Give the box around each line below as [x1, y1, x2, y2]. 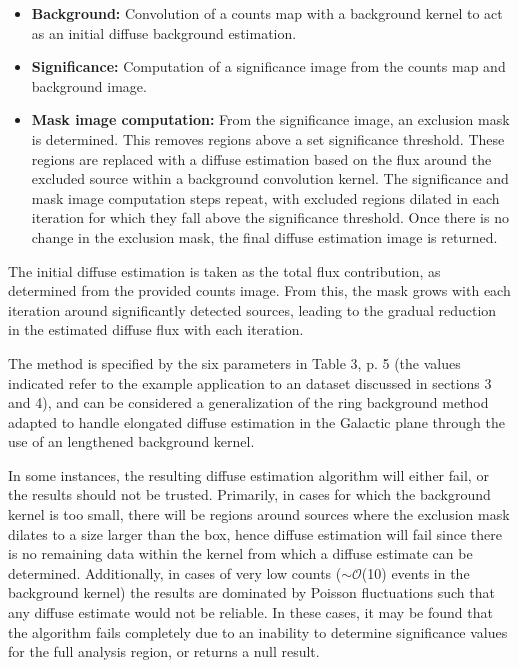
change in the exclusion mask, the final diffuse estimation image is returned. [31, 226, 498, 247]
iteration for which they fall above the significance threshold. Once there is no [31, 207, 509, 228]
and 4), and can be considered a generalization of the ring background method [8, 392, 489, 413]
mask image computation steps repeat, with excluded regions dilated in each [31, 187, 500, 208]
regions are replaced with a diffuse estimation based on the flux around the [31, 148, 492, 169]
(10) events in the [361, 562, 470, 583]
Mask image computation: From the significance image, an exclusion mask [31, 109, 510, 130]
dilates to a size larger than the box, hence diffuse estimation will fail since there [8, 523, 502, 544]
